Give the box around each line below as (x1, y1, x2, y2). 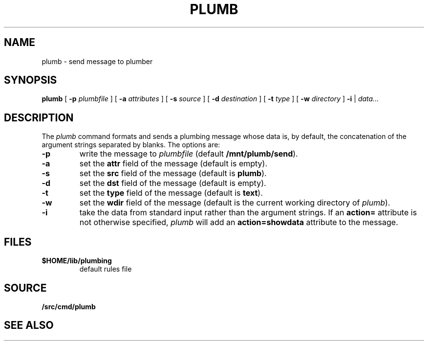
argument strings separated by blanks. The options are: (42, 140, 220, 149)
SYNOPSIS (4, 74, 57, 87)
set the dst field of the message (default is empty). (79, 178, 266, 188)
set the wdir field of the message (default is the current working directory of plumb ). (79, 198, 390, 208)
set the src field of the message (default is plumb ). (79, 168, 267, 179)
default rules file (79, 265, 132, 274)
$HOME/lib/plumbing (42, 256, 112, 265)
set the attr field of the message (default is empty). (79, 159, 268, 169)
